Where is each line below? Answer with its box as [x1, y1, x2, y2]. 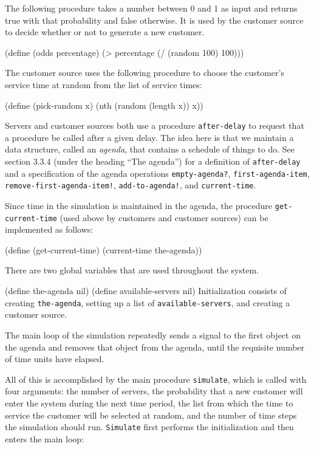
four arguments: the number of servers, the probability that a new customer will [5, 385, 303, 397]
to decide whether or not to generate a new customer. [5, 26, 205, 38]
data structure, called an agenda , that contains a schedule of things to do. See [5, 143, 295, 156]
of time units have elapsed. [5, 352, 104, 365]
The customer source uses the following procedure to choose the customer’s [5, 66, 284, 79]
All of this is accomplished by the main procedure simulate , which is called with [5, 372, 307, 385]
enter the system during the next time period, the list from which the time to [5, 396, 293, 409]
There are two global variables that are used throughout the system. [5, 264, 259, 276]
